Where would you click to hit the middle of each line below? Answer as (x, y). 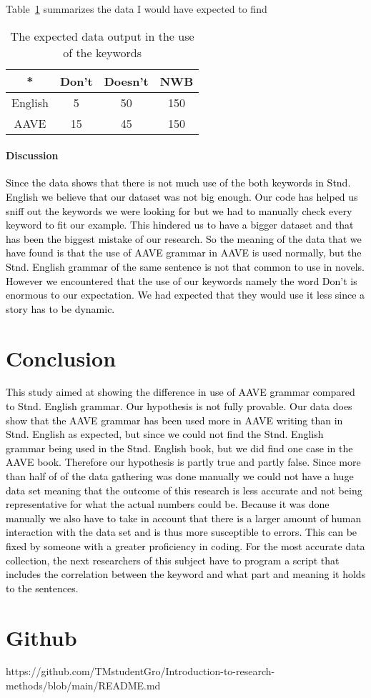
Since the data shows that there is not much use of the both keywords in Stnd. (178, 183)
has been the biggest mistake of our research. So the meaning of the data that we (184, 238)
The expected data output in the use (102, 36)
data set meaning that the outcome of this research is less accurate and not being (184, 490)
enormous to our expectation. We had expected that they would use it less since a (185, 295)
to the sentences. (42, 588)
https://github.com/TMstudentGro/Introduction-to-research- (140, 671)
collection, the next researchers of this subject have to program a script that (173, 560)
